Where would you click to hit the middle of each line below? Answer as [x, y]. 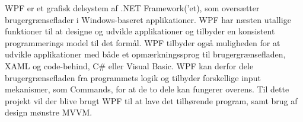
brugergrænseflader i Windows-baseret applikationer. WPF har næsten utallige [148, 19]
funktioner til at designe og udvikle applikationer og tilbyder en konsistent [140, 31]
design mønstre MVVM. [49, 112]
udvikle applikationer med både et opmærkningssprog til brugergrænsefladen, [145, 54]
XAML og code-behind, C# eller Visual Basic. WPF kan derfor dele [129, 65]
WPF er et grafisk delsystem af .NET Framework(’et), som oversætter [132, 8]
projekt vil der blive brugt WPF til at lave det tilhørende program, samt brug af [151, 100]
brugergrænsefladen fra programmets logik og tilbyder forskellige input [133, 77]
